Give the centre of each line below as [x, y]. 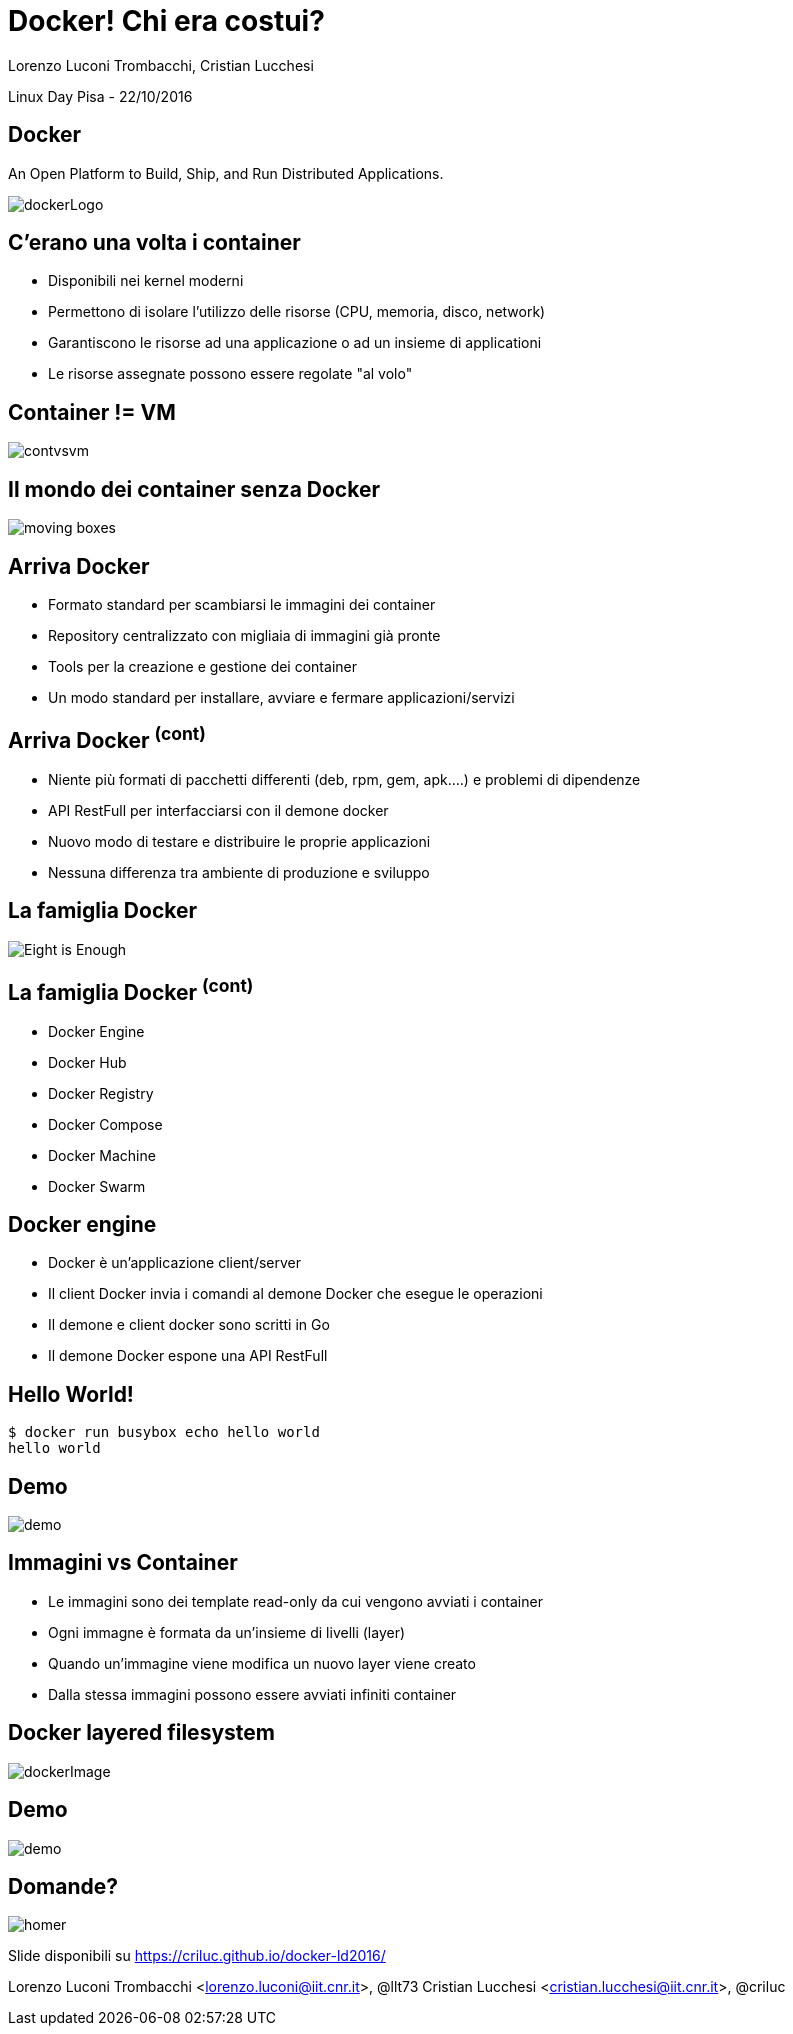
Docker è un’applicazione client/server [175, 1263]
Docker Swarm [97, 1186]
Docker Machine [102, 1155]
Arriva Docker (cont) [107, 738]
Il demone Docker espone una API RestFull [188, 1356]
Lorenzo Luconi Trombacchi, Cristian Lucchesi [161, 65]
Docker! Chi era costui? [166, 21]
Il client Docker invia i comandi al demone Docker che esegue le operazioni [295, 1294]
